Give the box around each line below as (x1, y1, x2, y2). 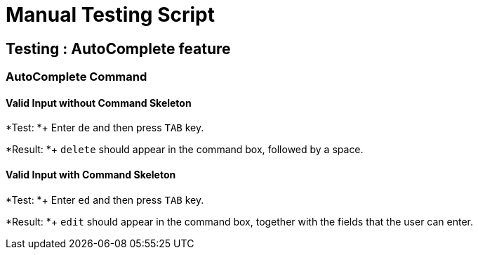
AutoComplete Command (6, 70, 147, 84)
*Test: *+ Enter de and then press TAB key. (6, 122, 204, 134)
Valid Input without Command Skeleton (6, 96, 192, 109)
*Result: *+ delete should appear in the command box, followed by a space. (6, 143, 364, 156)
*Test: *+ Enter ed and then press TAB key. (6, 193, 204, 206)
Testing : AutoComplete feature (6, 39, 231, 58)
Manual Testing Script (6, 3, 215, 27)
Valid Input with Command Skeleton (6, 169, 176, 181)
